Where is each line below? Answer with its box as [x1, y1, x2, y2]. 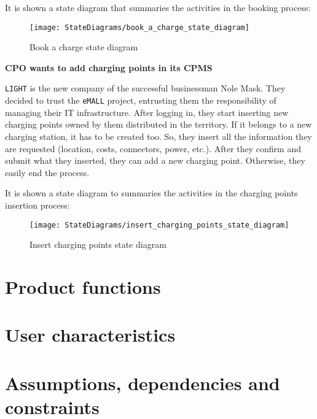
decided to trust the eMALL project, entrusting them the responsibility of [5, 94, 276, 107]
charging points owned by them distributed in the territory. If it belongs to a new [5, 118, 312, 131]
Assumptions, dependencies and [5, 370, 280, 395]
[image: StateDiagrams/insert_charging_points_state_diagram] [29, 220, 289, 229]
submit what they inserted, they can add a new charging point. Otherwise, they [5, 154, 305, 167]
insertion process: [5, 198, 70, 211]
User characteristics [5, 322, 176, 347]
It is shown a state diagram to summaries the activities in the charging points [5, 186, 298, 199]
